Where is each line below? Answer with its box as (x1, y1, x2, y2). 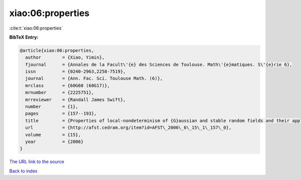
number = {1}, (25, 104, 79, 110)
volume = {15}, (25, 132, 81, 137)
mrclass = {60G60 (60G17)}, (25, 83, 110, 88)
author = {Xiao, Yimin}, (25, 55, 105, 60)
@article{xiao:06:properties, (20, 48, 94, 53)
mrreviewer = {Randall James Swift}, (25, 97, 126, 102)
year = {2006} (25, 139, 84, 144)
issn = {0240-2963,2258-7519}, (25, 69, 126, 75)
